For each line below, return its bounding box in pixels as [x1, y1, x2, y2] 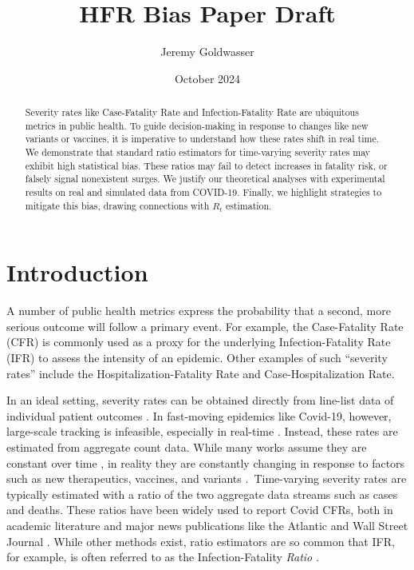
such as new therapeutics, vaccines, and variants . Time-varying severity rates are [6, 470, 407, 487]
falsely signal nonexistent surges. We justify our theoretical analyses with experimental [25, 172, 385, 185]
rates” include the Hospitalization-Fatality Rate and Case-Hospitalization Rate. [6, 365, 395, 381]
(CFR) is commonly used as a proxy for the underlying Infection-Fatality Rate [6, 333, 391, 350]
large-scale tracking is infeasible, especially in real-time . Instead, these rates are [6, 423, 398, 440]
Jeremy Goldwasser [160, 43, 254, 60]
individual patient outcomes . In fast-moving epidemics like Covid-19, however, [6, 407, 392, 424]
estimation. [225, 198, 272, 212]
